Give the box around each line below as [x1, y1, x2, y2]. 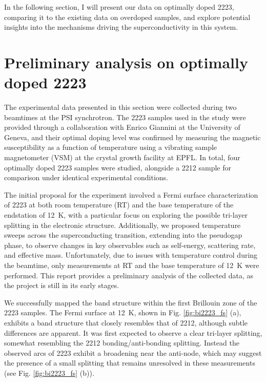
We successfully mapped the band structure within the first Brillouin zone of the [4, 297, 257, 308]
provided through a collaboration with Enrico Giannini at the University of [4, 122, 240, 132]
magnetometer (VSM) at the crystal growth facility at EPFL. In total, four [4, 152, 240, 163]
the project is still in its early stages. [4, 280, 119, 291]
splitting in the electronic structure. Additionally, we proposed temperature [4, 219, 241, 230]
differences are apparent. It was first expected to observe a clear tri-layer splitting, [4, 327, 262, 338]
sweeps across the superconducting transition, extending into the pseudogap [4, 230, 242, 240]
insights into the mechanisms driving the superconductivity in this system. [4, 22, 238, 32]
